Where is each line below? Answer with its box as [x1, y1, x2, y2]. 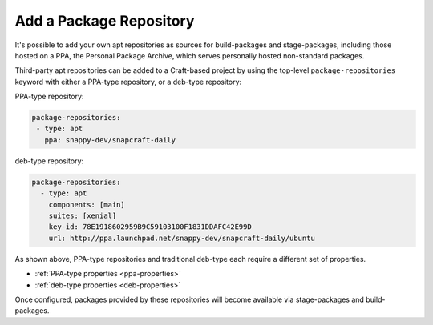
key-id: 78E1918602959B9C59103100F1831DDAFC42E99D [48, 223, 252, 231]
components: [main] [48, 200, 126, 209]
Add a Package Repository [14, 12, 195, 30]
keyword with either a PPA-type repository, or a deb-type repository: [14, 77, 242, 86]
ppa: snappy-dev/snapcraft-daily [44, 135, 176, 144]
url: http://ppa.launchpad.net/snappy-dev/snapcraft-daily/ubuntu [48, 233, 316, 243]
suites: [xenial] [48, 211, 117, 220]
